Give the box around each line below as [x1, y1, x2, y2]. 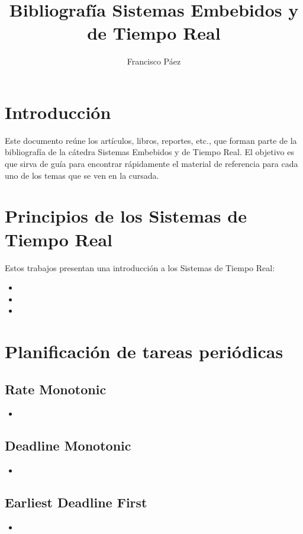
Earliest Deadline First [5, 493, 147, 512]
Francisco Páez [127, 55, 181, 67]
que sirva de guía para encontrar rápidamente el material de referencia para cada [5, 157, 298, 170]
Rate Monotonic [5, 379, 107, 398]
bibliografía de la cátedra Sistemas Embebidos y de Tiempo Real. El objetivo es [5, 146, 295, 158]
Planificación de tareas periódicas [5, 339, 283, 363]
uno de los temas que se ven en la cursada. [5, 169, 159, 181]
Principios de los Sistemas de [5, 204, 247, 228]
